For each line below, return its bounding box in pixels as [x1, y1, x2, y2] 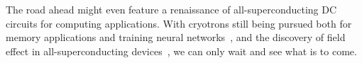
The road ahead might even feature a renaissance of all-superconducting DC [6, 2, 337, 16]
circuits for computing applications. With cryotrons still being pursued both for [6, 16, 352, 30]
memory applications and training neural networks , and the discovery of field [6, 30, 346, 45]
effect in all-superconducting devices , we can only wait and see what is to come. [6, 43, 357, 58]
